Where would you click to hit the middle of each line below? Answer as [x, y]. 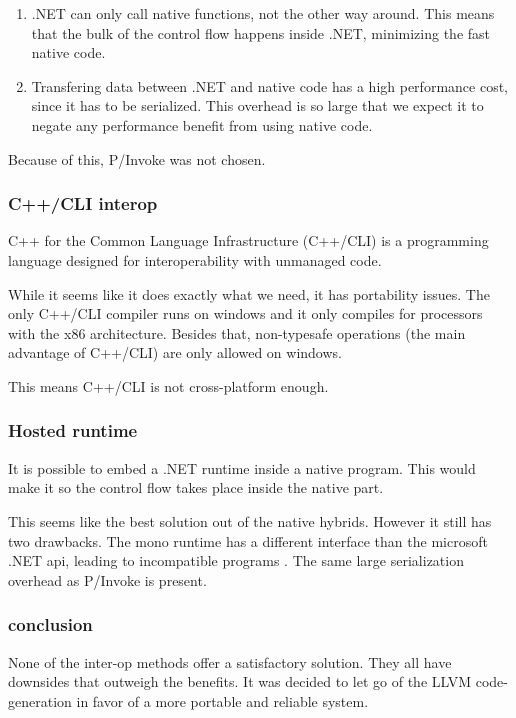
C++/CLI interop [83, 203]
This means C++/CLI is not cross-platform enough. [168, 385]
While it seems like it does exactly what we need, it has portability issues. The [249, 293]
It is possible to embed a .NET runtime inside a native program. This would [242, 467]
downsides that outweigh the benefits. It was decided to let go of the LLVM [240, 681]
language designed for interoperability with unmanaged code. [195, 259]
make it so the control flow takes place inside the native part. [196, 487]
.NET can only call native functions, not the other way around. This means [263, 13]
